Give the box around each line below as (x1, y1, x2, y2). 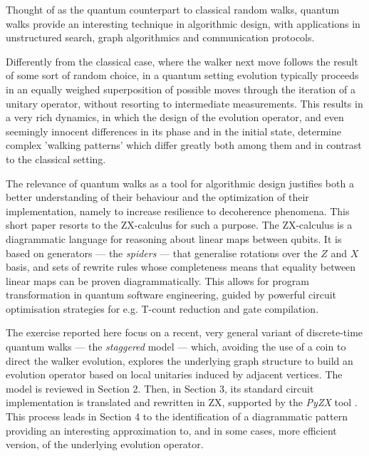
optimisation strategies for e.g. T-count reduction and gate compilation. (6, 301, 319, 316)
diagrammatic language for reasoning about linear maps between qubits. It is (6, 231, 342, 246)
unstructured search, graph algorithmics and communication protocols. (6, 30, 315, 45)
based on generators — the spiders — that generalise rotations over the (6, 245, 318, 260)
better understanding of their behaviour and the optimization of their (6, 190, 309, 204)
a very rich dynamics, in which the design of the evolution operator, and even (6, 110, 344, 125)
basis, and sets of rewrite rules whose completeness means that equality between (6, 259, 356, 274)
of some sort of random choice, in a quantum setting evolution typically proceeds (6, 68, 359, 83)
